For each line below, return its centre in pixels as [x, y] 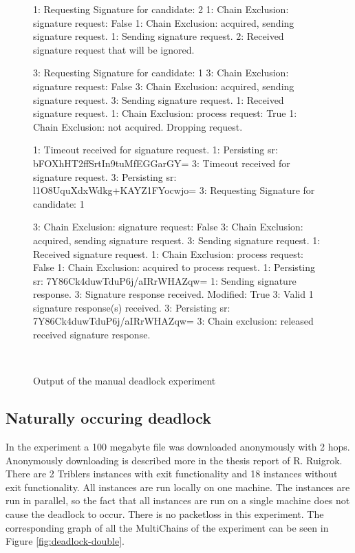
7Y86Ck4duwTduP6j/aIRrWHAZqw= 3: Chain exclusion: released [173, 321]
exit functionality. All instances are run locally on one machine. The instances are [178, 487]
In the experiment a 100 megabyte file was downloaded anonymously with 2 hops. [178, 447]
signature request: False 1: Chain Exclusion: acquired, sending [164, 22]
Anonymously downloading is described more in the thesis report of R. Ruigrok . [174, 460]
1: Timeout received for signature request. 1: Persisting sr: [155, 150]
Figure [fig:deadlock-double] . [65, 541]
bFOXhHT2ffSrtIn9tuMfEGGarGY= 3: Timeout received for [162, 163]
